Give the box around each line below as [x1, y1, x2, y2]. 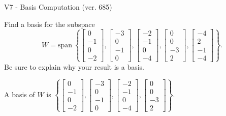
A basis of [4, 89, 35, 100]
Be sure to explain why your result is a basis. [4, 61, 145, 72]
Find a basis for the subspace [4, 18, 95, 29]
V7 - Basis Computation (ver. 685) [4, 2, 112, 12]
